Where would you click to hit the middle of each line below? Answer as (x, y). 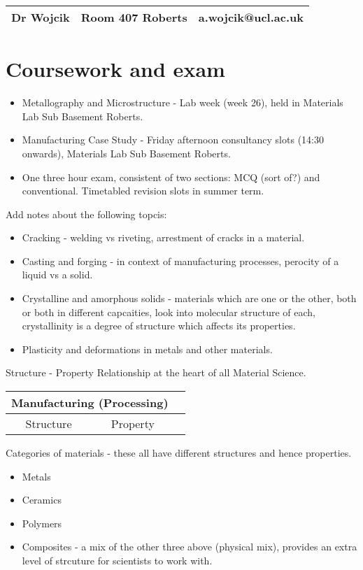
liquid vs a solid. (57, 275)
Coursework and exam (115, 69)
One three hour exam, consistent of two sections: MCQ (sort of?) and (171, 177)
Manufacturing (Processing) (90, 403)
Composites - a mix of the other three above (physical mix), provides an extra (190, 547)
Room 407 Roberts (134, 17)
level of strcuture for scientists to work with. (117, 560)
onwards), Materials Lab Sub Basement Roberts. (126, 153)
